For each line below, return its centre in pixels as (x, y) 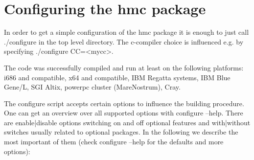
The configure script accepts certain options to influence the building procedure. (124, 103)
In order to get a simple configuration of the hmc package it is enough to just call (127, 32)
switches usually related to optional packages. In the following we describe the (121, 132)
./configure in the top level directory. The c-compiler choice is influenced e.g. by (124, 41)
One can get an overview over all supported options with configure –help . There (124, 113)
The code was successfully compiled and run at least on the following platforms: (124, 67)
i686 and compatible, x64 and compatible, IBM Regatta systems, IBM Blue (117, 77)
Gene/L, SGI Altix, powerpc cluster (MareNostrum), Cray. (92, 87)
